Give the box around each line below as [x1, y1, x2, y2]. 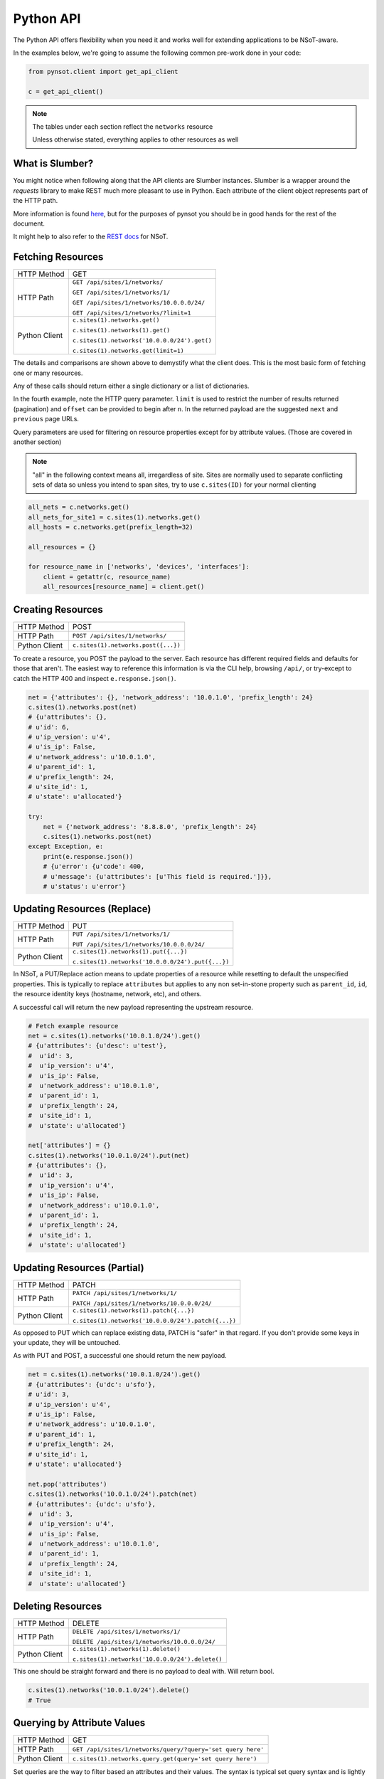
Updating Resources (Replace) [13, 903, 151, 915]
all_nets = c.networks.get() [28, 503, 130, 512]
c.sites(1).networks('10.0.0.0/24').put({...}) [72, 958, 230, 966]
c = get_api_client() [28, 88, 104, 95]
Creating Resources [13, 603, 103, 616]
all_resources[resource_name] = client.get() [43, 583, 205, 591]
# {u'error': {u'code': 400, [43, 862, 145, 871]
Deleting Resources [13, 1600, 102, 1612]
